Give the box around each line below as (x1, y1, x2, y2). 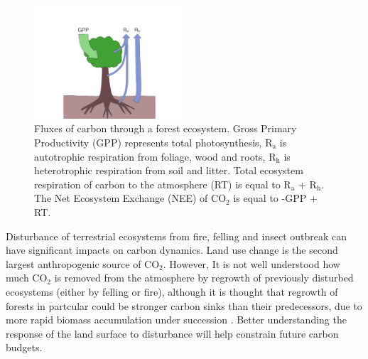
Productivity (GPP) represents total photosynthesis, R (34, 134, 273, 149)
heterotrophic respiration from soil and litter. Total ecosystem (34, 163, 303, 178)
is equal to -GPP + (233, 191, 318, 205)
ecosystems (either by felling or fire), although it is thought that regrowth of (6, 284, 338, 299)
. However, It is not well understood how (163, 256, 340, 271)
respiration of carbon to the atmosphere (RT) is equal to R (34, 176, 291, 191)
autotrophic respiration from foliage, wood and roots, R (34, 149, 276, 164)
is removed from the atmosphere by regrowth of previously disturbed (54, 270, 354, 285)
